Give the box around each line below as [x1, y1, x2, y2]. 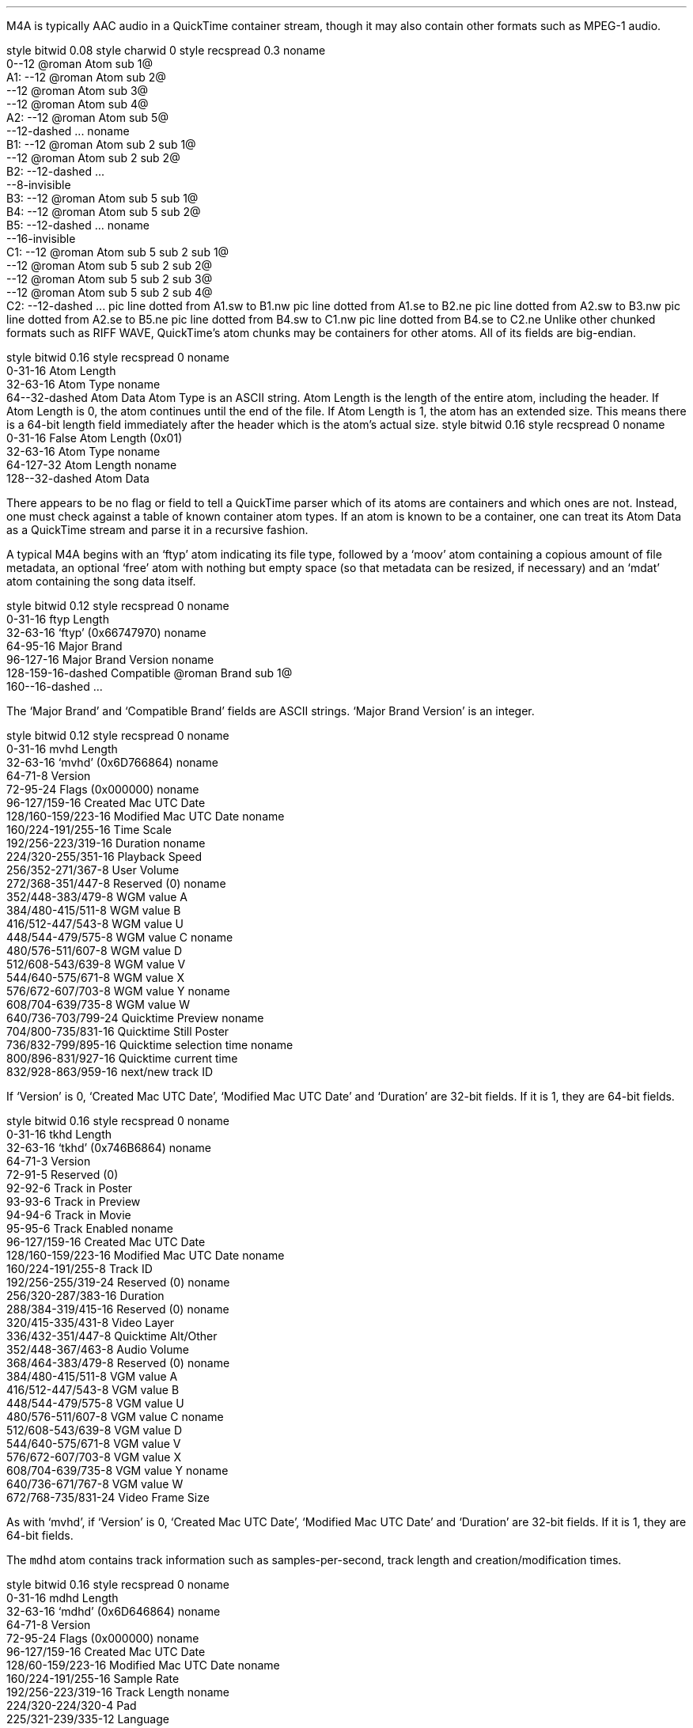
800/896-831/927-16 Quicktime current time [6, 1052, 238, 1065]
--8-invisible [6, 178, 71, 191]
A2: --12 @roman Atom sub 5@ [6, 111, 169, 124]
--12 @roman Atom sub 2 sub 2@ [6, 151, 180, 165]
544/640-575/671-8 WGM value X [6, 971, 185, 984]
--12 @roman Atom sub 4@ [6, 97, 149, 111]
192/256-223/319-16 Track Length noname [6, 1685, 229, 1699]
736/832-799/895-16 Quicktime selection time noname [6, 1038, 293, 1052]
